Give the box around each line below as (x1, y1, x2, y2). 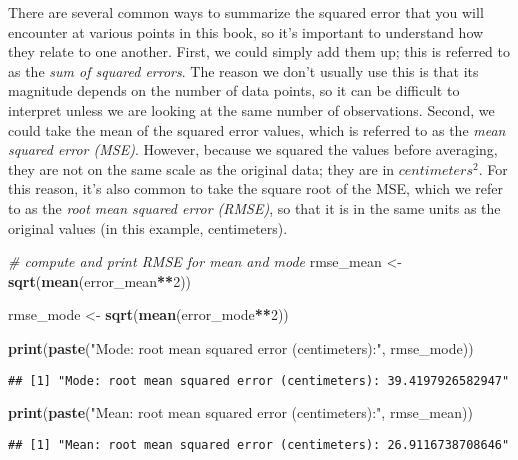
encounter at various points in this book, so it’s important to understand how (8, 21, 484, 42)
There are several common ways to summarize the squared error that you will (8, 2, 484, 22)
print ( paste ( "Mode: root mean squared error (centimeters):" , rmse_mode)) (8, 337, 474, 358)
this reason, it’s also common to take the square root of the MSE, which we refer (8, 178, 504, 199)
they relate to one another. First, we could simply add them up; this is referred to (8, 41, 511, 62)
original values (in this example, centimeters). (8, 217, 288, 238)
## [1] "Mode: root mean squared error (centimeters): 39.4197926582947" (8, 373, 510, 388)
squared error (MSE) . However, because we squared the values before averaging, (8, 139, 498, 160)
